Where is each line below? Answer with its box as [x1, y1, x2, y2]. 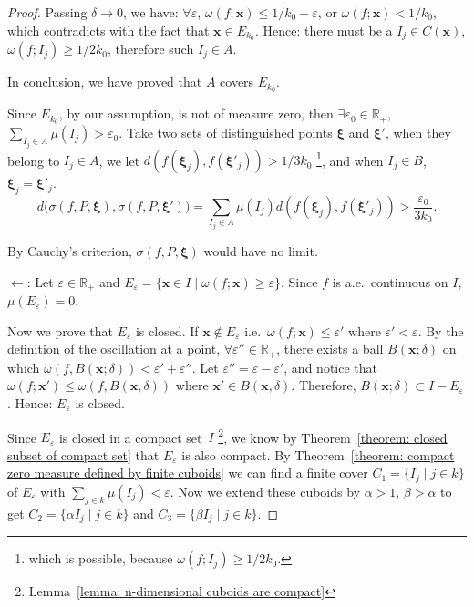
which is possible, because [28, 549, 173, 568]
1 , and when [316, 148, 384, 170]
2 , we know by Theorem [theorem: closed [218, 425, 448, 447]
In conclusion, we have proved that [7, 72, 202, 91]
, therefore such [107, 39, 194, 58]
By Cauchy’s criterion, [7, 242, 132, 261]
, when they [385, 123, 451, 142]
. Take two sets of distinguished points [118, 123, 333, 142]
